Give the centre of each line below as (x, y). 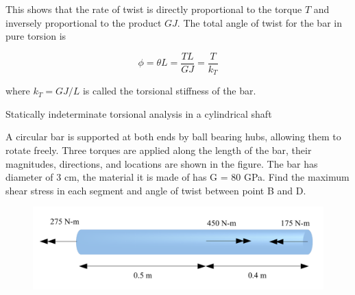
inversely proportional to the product (84, 22)
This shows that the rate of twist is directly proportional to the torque (154, 9)
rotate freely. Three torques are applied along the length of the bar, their (159, 150)
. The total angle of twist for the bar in (259, 22)
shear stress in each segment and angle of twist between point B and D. (156, 190)
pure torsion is (36, 36)
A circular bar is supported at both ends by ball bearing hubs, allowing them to (173, 137)
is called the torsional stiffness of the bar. (169, 91)
